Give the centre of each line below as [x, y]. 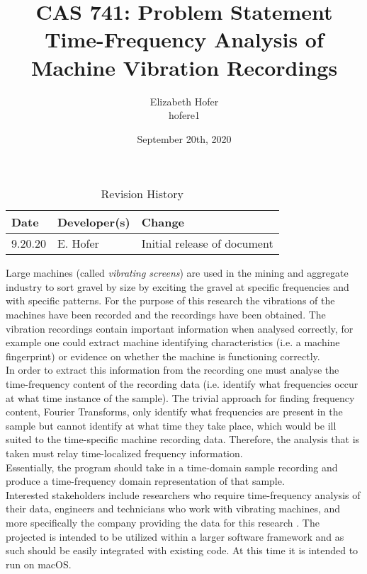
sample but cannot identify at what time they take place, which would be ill [171, 425]
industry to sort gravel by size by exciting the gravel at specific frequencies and [177, 286]
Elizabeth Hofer [184, 101]
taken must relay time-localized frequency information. [124, 453]
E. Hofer [78, 243]
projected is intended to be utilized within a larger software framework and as [175, 536]
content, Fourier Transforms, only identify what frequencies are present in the [174, 412]
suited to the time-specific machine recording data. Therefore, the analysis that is [183, 439]
